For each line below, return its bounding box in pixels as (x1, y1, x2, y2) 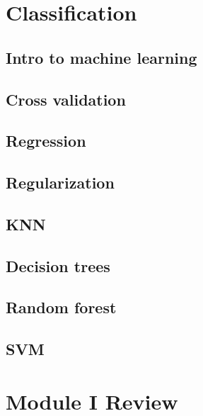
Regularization (6, 172, 115, 193)
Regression (6, 130, 86, 152)
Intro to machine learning (6, 46, 197, 68)
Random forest (6, 296, 117, 318)
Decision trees (6, 254, 110, 276)
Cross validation (6, 88, 126, 110)
